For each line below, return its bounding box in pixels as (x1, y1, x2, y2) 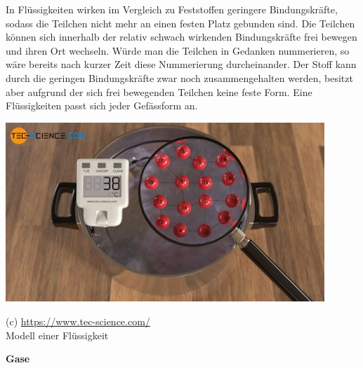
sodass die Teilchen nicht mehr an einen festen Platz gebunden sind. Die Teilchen (6, 15, 355, 30)
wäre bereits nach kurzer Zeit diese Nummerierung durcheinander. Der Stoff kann (6, 57, 357, 71)
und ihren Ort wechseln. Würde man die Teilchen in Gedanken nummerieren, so (6, 43, 350, 57)
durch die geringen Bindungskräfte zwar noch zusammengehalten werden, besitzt (6, 70, 353, 85)
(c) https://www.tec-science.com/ (6, 313, 150, 328)
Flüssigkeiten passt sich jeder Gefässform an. (6, 98, 198, 113)
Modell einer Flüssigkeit (6, 327, 109, 342)
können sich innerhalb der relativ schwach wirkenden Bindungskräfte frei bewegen (6, 29, 357, 44)
